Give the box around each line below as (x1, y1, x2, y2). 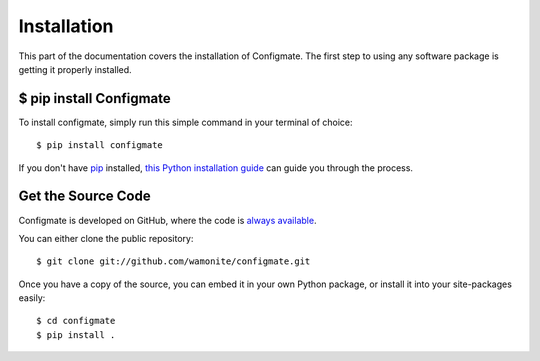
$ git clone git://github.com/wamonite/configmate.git (36, 256, 311, 267)
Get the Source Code (18, 188, 151, 205)
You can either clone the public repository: (18, 232, 194, 244)
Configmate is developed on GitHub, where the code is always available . (18, 214, 317, 226)
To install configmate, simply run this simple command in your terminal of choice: (18, 116, 354, 128)
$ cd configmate (36, 315, 116, 327)
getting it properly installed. (18, 63, 132, 75)
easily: (18, 292, 46, 304)
